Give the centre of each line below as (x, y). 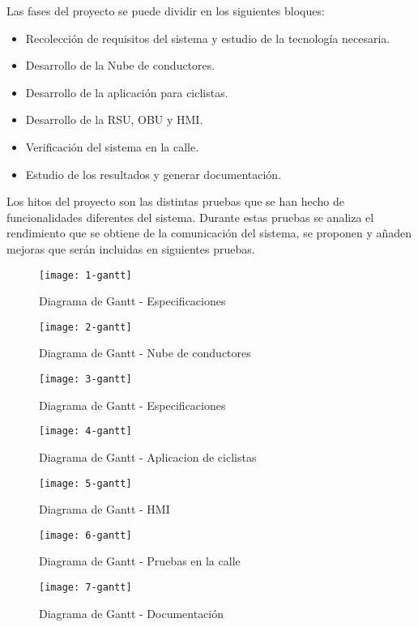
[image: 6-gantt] (85, 535)
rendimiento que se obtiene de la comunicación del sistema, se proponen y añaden (209, 233)
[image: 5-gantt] (85, 483)
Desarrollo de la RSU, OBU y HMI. (114, 119)
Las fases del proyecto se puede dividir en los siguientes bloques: (166, 11)
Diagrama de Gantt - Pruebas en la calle (140, 561)
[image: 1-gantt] (85, 275)
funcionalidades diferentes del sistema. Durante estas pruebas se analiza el (190, 217)
